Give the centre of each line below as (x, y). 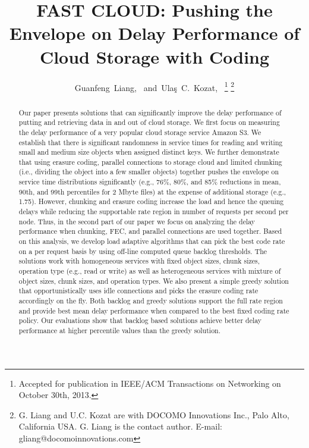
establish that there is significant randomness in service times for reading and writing (151, 142)
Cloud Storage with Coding (154, 56)
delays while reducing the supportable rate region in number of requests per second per (154, 212)
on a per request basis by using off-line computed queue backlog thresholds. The (143, 251)
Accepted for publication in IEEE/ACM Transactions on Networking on (150, 383)
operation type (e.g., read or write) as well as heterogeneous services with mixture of (150, 271)
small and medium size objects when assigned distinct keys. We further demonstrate (149, 152)
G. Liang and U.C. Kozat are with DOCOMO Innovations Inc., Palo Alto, (154, 414)
